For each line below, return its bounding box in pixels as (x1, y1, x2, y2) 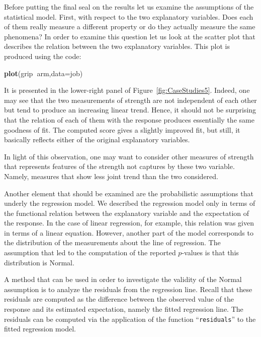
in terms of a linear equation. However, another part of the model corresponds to (4, 227, 253, 238)
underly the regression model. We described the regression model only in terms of (4, 198, 255, 208)
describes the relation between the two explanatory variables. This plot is (4, 41, 230, 51)
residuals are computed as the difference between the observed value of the (4, 294, 234, 304)
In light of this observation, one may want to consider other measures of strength (4, 151, 254, 161)
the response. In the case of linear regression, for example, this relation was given (4, 217, 254, 228)
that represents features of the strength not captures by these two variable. (4, 161, 235, 172)
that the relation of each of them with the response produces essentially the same (4, 114, 254, 125)
